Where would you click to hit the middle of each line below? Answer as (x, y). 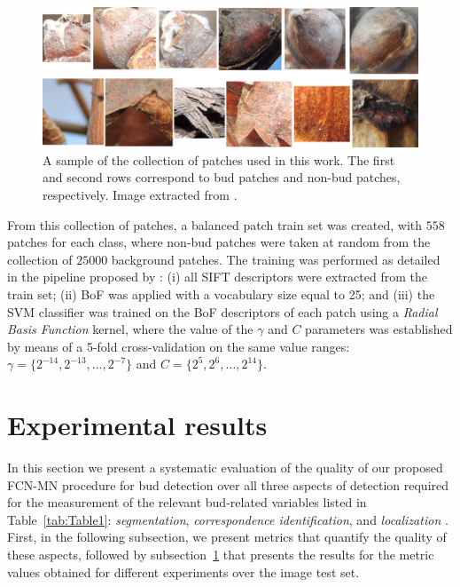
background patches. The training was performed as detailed (276, 259)
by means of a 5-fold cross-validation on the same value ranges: (179, 346)
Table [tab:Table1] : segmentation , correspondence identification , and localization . (228, 519)
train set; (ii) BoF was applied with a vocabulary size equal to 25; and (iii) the (221, 293)
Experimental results (137, 425)
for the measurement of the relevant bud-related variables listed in (187, 502)
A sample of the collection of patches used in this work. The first (219, 159)
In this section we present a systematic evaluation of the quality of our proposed (225, 468)
